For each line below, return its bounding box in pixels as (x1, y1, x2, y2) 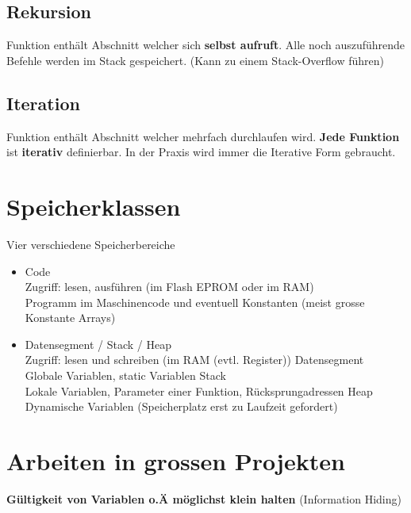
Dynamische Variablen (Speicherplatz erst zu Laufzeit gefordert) (25, 398, 338, 415)
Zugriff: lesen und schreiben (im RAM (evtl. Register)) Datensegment (25, 351, 364, 368)
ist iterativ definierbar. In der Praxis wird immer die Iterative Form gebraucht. (6, 144, 396, 160)
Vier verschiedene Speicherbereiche (6, 235, 175, 252)
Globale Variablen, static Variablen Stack (25, 367, 226, 384)
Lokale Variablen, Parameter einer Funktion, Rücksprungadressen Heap (25, 382, 373, 399)
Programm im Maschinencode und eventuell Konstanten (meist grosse (25, 293, 365, 310)
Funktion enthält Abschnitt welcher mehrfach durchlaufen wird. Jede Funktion (6, 128, 400, 144)
